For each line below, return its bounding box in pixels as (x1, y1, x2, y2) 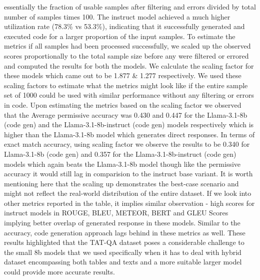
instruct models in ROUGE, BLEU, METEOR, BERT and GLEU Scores (4, 207, 228, 218)
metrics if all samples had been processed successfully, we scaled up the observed (4, 41, 251, 51)
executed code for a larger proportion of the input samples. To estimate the (4, 31, 235, 41)
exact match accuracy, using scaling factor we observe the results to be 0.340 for (4, 139, 250, 149)
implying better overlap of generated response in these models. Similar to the (4, 217, 240, 228)
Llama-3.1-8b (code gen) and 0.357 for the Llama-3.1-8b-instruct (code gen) (4, 148, 236, 159)
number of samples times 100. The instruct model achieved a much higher (4, 11, 230, 22)
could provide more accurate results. (4, 266, 115, 277)
